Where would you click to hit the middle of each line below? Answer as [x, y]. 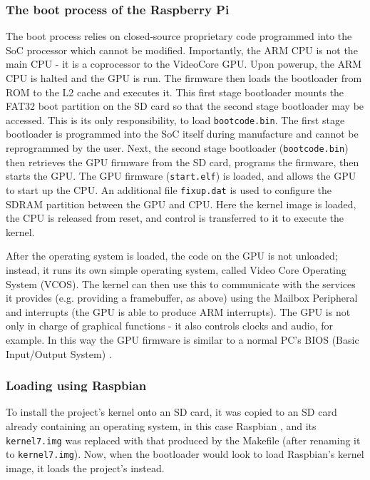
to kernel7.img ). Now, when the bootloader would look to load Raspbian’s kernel [185, 454]
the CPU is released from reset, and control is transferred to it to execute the [175, 218]
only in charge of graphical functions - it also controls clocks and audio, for [169, 326]
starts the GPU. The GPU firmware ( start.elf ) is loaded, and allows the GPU [181, 176]
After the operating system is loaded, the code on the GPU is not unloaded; [172, 256]
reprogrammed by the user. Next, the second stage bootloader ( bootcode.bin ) [177, 148]
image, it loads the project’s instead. [85, 468]
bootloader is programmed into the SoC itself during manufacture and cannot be [182, 134]
